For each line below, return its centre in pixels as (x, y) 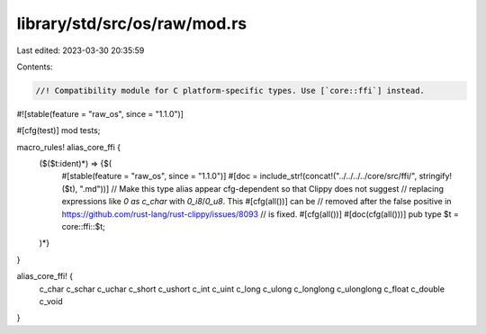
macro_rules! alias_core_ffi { (69, 147)
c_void (51, 301)
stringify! (436, 176)
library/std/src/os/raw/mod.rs (132, 23)
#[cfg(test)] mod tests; (58, 131)
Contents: (35, 67)
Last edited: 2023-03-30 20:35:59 (81, 50)
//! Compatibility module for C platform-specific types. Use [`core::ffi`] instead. (230, 90)
